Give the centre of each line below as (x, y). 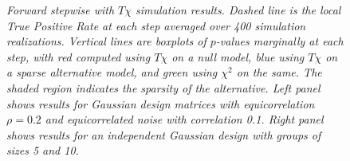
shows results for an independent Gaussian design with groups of (164, 134)
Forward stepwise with (61, 10)
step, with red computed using (79, 56)
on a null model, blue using (238, 56)
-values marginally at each (279, 41)
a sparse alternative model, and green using (112, 72)
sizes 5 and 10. (43, 150)
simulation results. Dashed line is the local (238, 10)
